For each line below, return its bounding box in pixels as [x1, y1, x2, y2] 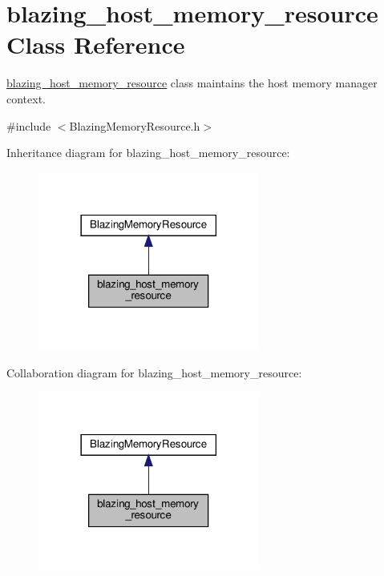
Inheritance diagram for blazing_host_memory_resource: [6, 144, 290, 161]
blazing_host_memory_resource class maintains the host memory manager [6, 75, 378, 91]
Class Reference [6, 28, 185, 61]
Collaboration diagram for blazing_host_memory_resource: [6, 364, 302, 381]
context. [6, 90, 46, 107]
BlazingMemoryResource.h [69, 117, 200, 134]
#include [6, 117, 51, 134]
